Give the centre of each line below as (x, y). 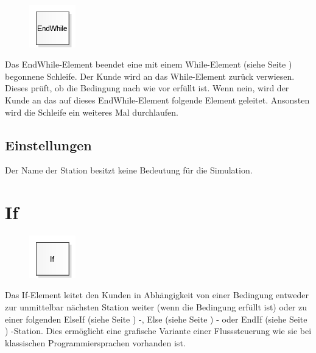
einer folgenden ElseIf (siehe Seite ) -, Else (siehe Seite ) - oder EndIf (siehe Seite (156, 319)
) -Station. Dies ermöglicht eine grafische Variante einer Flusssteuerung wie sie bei (158, 331)
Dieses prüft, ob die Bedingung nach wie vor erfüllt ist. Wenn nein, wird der (147, 88)
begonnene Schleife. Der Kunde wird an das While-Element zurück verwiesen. (150, 76)
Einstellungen (48, 145)
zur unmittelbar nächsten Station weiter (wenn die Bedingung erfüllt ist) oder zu (156, 306)
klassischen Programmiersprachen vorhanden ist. (95, 342)
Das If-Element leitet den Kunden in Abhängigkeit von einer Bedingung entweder (157, 295)
